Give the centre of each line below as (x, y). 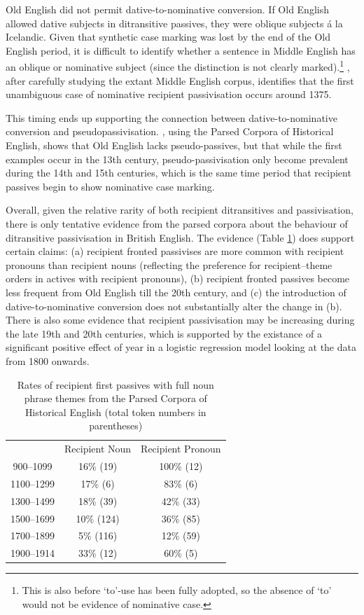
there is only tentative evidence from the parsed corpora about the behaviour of (177, 223)
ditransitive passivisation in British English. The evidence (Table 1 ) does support (180, 237)
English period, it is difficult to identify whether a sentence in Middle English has (181, 50)
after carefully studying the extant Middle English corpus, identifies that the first (180, 80)
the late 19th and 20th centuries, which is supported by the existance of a (164, 333)
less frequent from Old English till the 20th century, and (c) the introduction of (176, 292)
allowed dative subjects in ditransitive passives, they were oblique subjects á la (174, 23)
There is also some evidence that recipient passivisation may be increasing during (180, 320)
